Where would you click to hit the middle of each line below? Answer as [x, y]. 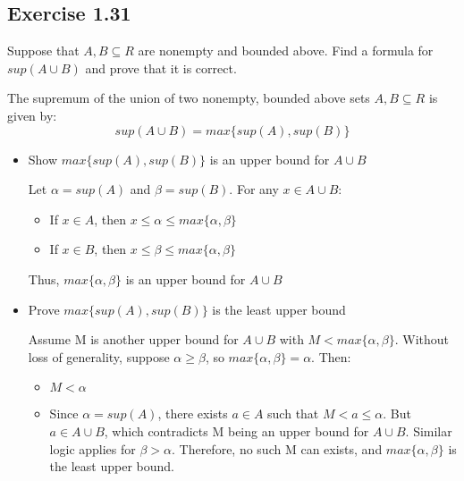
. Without [422, 339]
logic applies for [93, 448]
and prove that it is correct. [161, 68]
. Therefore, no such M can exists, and [277, 448]
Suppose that [43, 51]
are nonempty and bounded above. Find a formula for [286, 51]
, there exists [193, 413]
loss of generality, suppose [99, 356]
